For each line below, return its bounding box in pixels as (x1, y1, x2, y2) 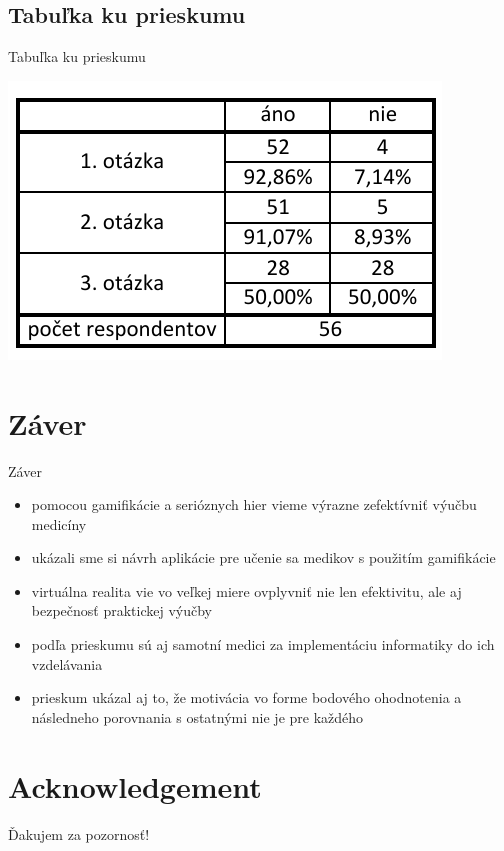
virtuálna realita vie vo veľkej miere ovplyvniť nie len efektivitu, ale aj (31, 580, 462, 601)
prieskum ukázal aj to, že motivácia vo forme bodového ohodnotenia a (31, 687, 462, 708)
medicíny (31, 513, 87, 534)
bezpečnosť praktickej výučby (31, 600, 212, 621)
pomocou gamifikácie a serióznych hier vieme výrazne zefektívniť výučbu (31, 494, 477, 515)
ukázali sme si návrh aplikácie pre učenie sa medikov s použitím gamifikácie (31, 547, 496, 568)
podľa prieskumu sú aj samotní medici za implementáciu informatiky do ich (31, 634, 495, 655)
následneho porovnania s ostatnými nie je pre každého (31, 706, 364, 727)
